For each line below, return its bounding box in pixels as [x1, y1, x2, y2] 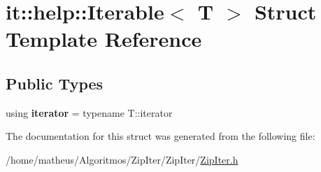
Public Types [6, 72, 104, 94]
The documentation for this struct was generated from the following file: [6, 129, 315, 143]
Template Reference [6, 24, 202, 53]
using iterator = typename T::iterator [6, 105, 173, 120]
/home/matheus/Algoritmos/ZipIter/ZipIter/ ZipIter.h [6, 152, 238, 166]
